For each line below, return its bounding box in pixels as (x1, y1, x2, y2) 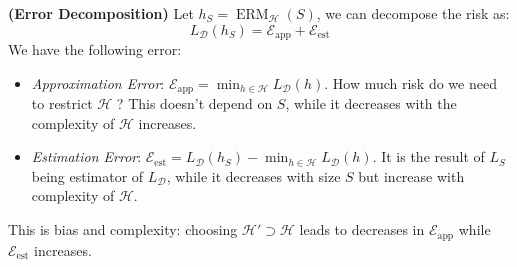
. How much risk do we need (324, 72, 497, 93)
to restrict (31, 93, 93, 114)
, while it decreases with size (166, 165, 341, 186)
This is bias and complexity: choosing (8, 219, 238, 240)
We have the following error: (8, 39, 182, 60)
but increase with (358, 165, 465, 186)
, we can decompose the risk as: (316, 3, 510, 23)
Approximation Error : (31, 72, 165, 93)
